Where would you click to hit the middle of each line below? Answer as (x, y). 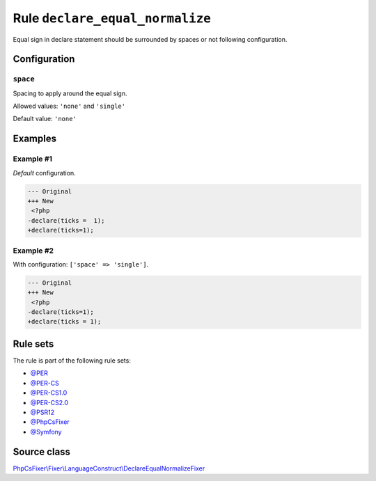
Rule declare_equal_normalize (112, 18)
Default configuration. (44, 173)
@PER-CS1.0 (49, 393)
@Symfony (46, 432)
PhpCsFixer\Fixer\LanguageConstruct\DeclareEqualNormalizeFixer (109, 468)
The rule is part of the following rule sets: (72, 360)
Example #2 (33, 251)
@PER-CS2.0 (49, 402)
